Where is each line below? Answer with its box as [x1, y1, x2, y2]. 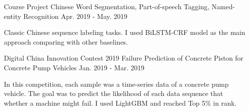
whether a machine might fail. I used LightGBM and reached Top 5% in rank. [4, 97, 237, 108]
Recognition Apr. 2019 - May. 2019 [23, 11, 127, 21]
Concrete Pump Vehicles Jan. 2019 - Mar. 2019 [4, 62, 144, 72]
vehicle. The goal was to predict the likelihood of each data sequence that [4, 88, 223, 98]
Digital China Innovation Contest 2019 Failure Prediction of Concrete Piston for [4, 53, 244, 63]
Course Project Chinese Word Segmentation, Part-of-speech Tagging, [4, 1, 210, 11]
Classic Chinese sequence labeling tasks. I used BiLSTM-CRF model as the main [4, 27, 245, 37]
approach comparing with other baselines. [4, 36, 128, 47]
